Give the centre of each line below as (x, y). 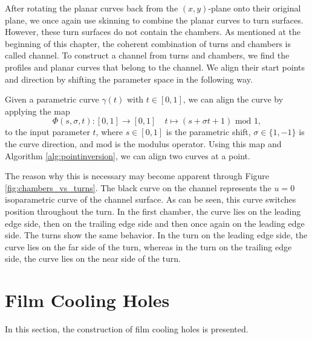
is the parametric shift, (208, 132)
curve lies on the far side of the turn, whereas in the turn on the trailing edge (148, 246)
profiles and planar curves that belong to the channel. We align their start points (155, 67)
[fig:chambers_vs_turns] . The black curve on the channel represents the (138, 187)
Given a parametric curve (52, 99)
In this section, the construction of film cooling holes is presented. (127, 329)
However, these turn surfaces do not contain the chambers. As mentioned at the (153, 32)
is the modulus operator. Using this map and (198, 143)
